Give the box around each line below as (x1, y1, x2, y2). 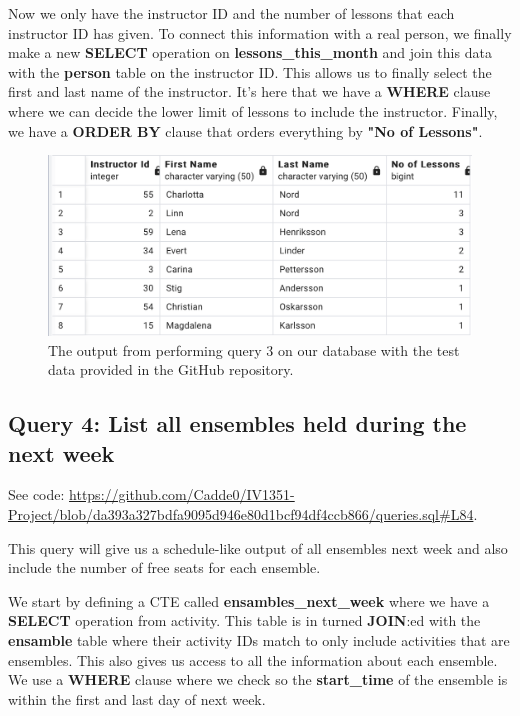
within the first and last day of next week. (8, 688, 266, 709)
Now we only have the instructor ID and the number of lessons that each (8, 3, 455, 23)
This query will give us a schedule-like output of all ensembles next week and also (8, 537, 508, 558)
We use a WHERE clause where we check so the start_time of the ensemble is (8, 669, 508, 690)
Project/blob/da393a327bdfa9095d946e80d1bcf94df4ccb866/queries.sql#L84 (8, 504, 474, 525)
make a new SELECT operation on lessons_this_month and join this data (8, 42, 492, 63)
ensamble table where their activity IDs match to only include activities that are (8, 630, 510, 651)
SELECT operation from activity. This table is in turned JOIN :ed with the (8, 610, 481, 631)
